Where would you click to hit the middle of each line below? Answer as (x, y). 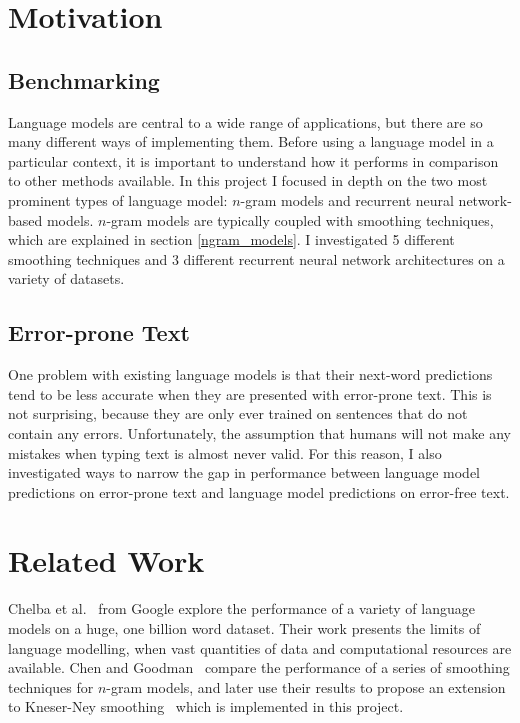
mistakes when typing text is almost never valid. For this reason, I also (225, 452)
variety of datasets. (66, 278)
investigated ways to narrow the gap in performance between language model (244, 472)
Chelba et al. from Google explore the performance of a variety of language (241, 608)
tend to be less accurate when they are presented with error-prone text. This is (250, 393)
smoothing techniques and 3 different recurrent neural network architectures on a (256, 258)
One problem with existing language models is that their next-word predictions (250, 374)
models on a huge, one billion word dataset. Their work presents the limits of (244, 628)
